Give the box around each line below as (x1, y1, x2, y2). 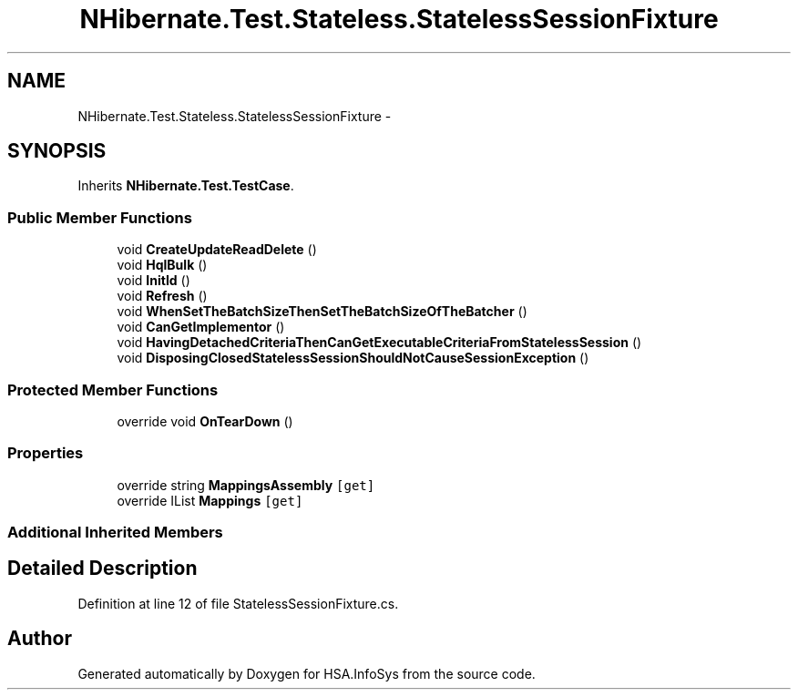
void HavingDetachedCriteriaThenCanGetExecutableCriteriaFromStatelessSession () (117, 334, 642, 351)
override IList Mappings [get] (117, 492, 303, 508)
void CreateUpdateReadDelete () (117, 241, 317, 258)
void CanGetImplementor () (117, 319, 285, 335)
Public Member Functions (7, 208, 192, 227)
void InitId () (117, 272, 190, 289)
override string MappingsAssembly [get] (117, 477, 375, 493)
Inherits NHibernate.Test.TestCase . (77, 178, 294, 194)
